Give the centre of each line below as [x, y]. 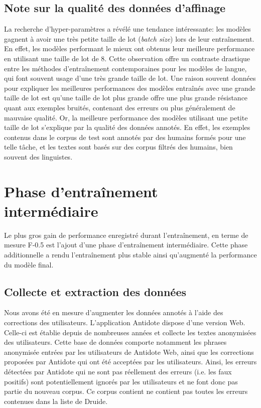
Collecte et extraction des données [95, 291]
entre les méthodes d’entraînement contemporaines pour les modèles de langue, [125, 68]
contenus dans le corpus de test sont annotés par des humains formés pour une [125, 137]
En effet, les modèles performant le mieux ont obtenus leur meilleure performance [129, 48]
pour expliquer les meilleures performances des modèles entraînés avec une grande [130, 88]
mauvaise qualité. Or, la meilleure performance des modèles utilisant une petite [126, 117]
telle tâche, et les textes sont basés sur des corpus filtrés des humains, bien [118, 147]
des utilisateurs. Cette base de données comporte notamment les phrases [115, 342]
